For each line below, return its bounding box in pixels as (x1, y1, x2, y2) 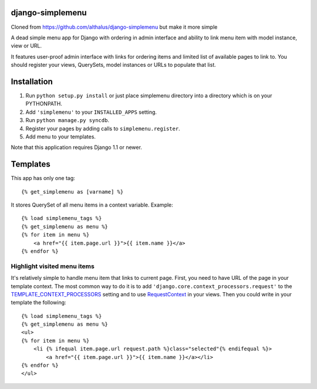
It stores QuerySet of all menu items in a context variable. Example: (11, 201, 173, 208)
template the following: (11, 299, 67, 306)
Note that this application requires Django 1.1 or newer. (11, 144, 142, 151)
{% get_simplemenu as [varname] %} (21, 188, 124, 195)
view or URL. (11, 42, 42, 49)
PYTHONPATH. (25, 100, 63, 107)
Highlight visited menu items (11, 262, 95, 270)
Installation (11, 76, 53, 86)
